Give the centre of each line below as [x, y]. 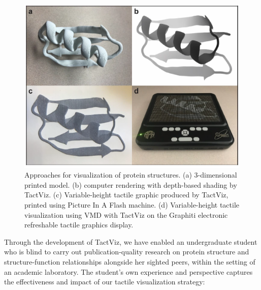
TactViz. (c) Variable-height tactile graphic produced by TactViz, [126, 195]
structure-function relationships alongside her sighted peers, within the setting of [130, 261]
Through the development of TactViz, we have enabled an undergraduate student [131, 241]
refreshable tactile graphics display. [79, 225]
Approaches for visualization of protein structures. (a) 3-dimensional [131, 175]
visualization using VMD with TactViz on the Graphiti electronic [126, 214]
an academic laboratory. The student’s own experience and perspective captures [128, 271]
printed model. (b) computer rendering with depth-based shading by [131, 184]
